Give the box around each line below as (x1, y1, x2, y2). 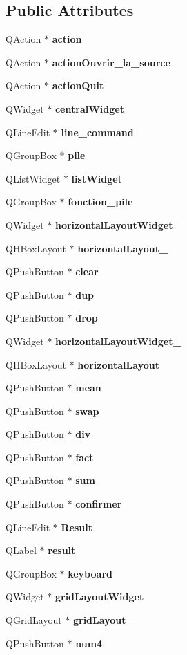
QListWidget (6, 171, 61, 185)
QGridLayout (6, 613, 62, 627)
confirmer (75, 497, 122, 511)
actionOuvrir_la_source (52, 55, 170, 69)
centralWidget (55, 101, 124, 116)
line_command (61, 124, 134, 139)
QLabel (6, 543, 37, 557)
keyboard (68, 566, 112, 580)
